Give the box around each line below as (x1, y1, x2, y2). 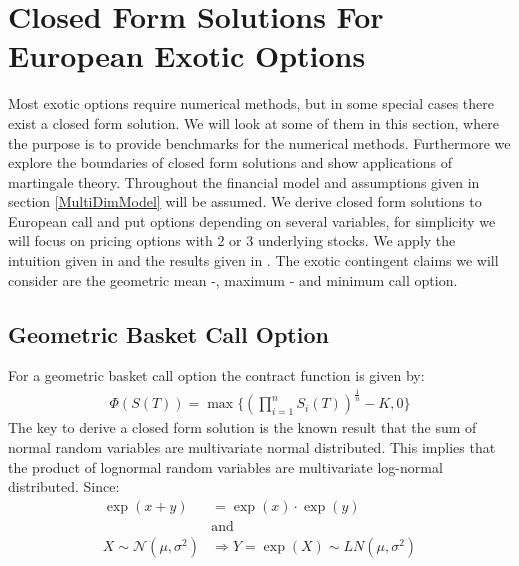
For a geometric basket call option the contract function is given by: (8, 365, 425, 386)
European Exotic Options (8, 35, 366, 76)
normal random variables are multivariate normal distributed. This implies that (8, 437, 496, 458)
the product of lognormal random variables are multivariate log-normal (8, 456, 443, 477)
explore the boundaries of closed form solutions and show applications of (8, 152, 452, 173)
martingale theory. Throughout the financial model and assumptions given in (8, 171, 480, 192)
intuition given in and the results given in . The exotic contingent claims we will (8, 250, 499, 271)
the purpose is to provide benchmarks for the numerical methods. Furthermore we (8, 132, 511, 153)
